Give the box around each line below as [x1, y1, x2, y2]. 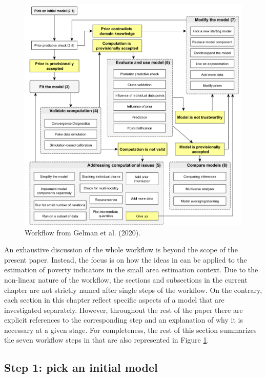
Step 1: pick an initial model [4, 360, 158, 375]
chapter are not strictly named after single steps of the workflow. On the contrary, [4, 284, 262, 295]
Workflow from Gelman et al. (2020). [25, 227, 141, 237]
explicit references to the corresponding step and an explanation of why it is [4, 314, 243, 325]
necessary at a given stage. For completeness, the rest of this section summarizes [4, 324, 257, 335]
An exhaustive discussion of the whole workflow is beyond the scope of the [4, 244, 238, 255]
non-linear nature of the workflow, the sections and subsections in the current [4, 274, 248, 285]
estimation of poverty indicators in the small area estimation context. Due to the [4, 264, 258, 275]
